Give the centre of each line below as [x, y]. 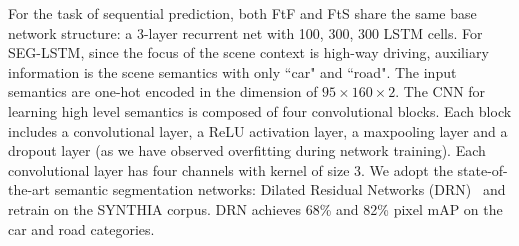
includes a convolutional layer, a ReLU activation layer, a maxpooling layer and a [258, 130]
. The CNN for [440, 91]
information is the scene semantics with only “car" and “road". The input [232, 71]
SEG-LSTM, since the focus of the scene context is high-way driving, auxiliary [248, 52]
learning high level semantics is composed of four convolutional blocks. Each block [260, 110]
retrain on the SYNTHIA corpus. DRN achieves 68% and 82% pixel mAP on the [255, 208]
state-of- [482, 169]
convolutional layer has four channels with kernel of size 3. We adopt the [230, 169]
